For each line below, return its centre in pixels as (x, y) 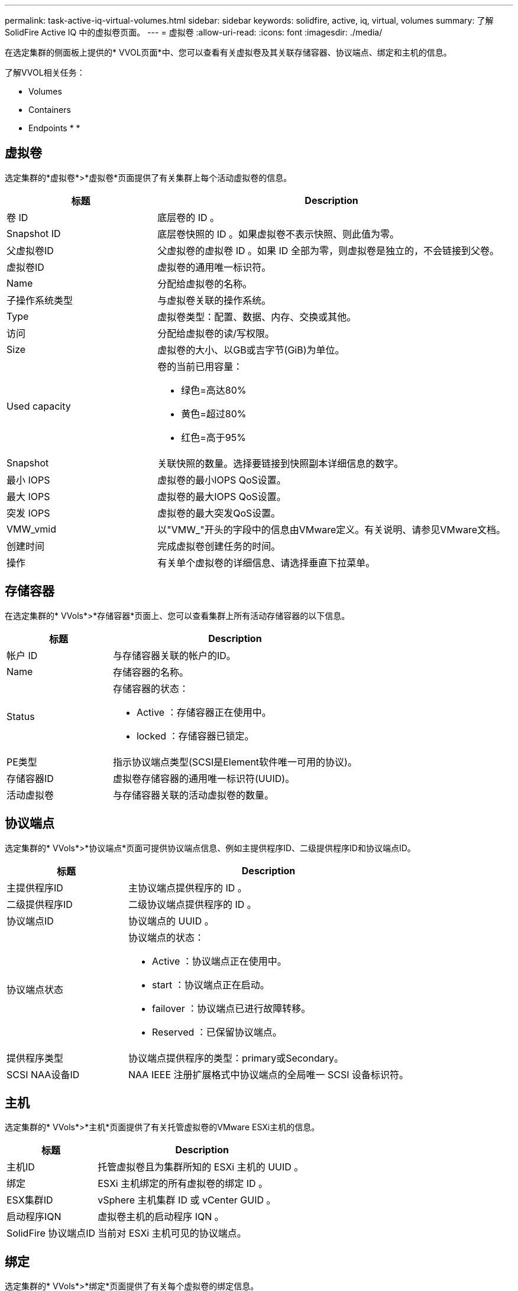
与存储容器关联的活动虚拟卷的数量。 (193, 795)
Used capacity (39, 406)
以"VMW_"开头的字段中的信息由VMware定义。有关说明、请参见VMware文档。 (331, 529)
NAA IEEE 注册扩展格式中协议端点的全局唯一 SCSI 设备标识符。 (269, 1074)
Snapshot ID (34, 233)
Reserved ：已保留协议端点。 (217, 1032)
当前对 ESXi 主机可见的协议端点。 (172, 1233)
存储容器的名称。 (150, 672)
